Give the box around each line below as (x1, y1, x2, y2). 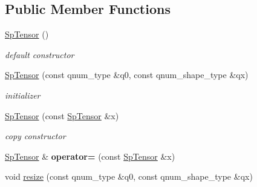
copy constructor (5, 130, 66, 142)
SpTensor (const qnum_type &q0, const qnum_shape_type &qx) (5, 68, 249, 81)
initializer (5, 88, 41, 101)
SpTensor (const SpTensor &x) (5, 109, 119, 122)
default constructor (5, 48, 74, 61)
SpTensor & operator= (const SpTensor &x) (5, 149, 175, 162)
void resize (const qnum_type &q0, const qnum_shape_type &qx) (5, 170, 253, 183)
